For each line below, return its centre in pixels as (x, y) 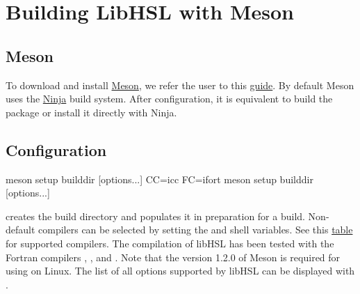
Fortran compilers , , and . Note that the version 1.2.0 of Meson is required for (173, 257)
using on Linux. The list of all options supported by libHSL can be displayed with (180, 271)
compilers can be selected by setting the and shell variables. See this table (196, 230)
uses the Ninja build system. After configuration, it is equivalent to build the (169, 99)
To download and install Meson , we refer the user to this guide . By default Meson (180, 85)
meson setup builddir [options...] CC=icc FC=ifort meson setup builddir (159, 179)
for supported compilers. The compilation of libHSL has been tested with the (170, 243)
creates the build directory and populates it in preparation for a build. (155, 216)
